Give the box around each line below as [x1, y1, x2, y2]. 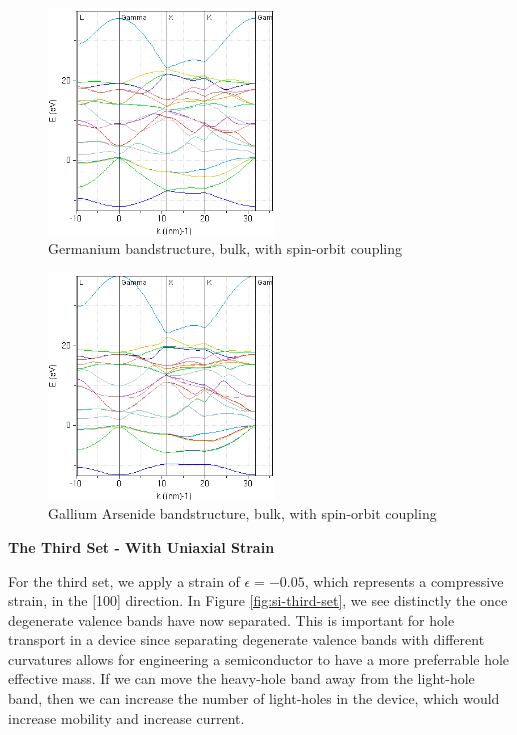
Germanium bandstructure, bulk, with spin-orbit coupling [48, 238, 402, 259]
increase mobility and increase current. [8, 707, 245, 728]
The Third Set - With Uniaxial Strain [8, 536, 275, 557]
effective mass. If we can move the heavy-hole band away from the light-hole [8, 668, 475, 689]
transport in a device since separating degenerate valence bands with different [8, 629, 485, 650]
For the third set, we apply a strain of [8, 570, 240, 591]
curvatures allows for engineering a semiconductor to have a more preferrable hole [8, 648, 510, 669]
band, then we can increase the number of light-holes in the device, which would [8, 688, 500, 709]
